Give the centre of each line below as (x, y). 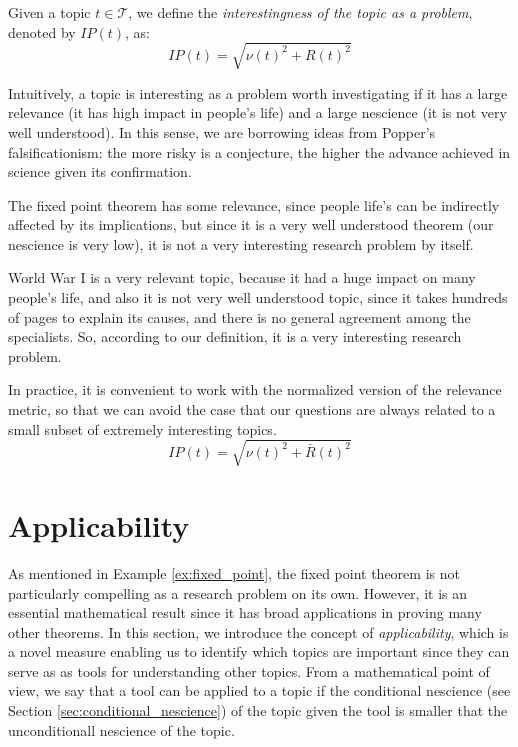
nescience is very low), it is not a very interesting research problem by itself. (241, 243)
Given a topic (49, 12)
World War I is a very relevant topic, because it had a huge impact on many (242, 277)
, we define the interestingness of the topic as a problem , (300, 12)
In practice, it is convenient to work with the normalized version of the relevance (255, 389)
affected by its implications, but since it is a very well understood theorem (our (251, 224)
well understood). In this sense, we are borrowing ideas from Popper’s (222, 131)
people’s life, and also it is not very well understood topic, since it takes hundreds (258, 297)
